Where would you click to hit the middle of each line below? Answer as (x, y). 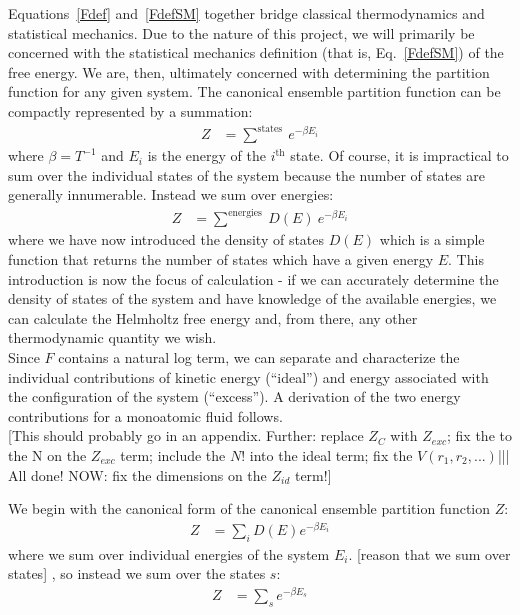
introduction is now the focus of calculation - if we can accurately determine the (253, 278)
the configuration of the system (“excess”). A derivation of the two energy (234, 396)
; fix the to (479, 435)
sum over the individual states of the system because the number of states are (247, 174)
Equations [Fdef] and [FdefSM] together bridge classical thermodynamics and (246, 13)
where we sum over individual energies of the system (169, 553)
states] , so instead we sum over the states (137, 573)
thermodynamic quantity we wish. (112, 337)
